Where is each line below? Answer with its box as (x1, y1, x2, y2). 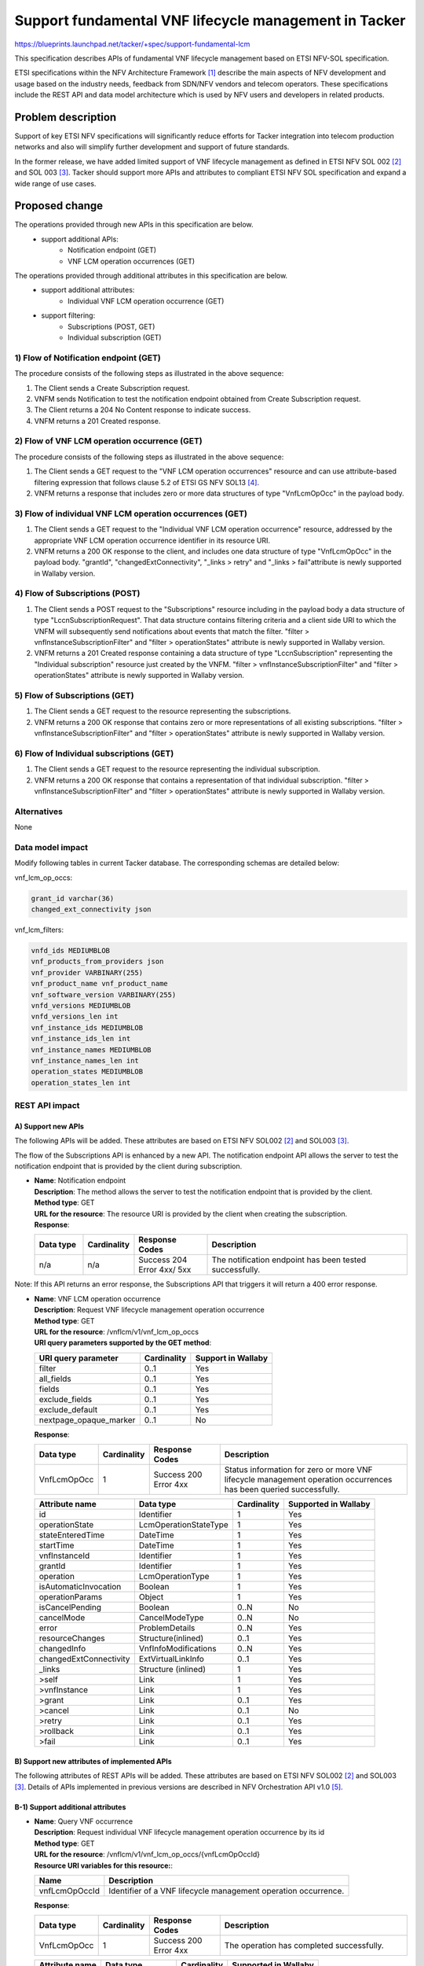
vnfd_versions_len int (31, 1012, 119, 1022)
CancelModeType (138, 1612, 204, 1623)
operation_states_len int (31, 1078, 131, 1087)
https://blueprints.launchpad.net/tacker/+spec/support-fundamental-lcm (14, 39, 250, 49)
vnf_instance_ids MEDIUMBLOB (31, 1023, 144, 1032)
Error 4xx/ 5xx (138, 1265, 192, 1276)
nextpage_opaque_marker (38, 1414, 136, 1425)
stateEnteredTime (38, 1530, 105, 1541)
